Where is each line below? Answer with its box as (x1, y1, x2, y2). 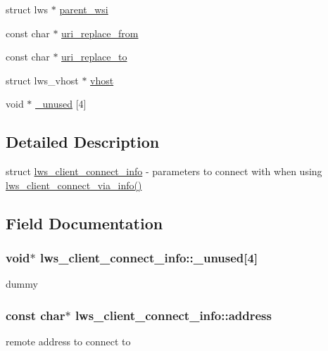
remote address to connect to (6, 334, 131, 349)
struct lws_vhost (6, 72, 79, 87)
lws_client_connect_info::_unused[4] (39, 249, 258, 267)
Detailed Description (6, 131, 160, 153)
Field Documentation (6, 212, 163, 234)
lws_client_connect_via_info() (6, 177, 142, 192)
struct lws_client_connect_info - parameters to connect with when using (6, 164, 322, 179)
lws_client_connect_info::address (75, 306, 272, 324)
